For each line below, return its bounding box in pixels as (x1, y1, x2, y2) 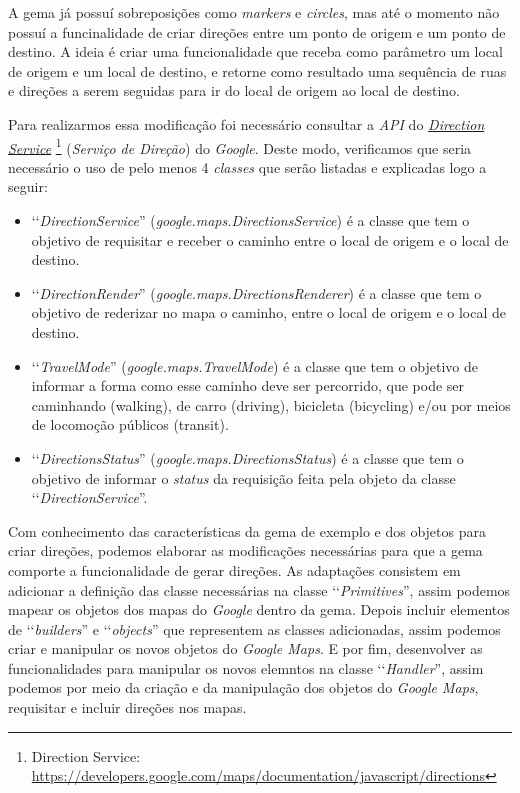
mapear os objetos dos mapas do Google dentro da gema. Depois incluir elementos (8, 599, 510, 620)
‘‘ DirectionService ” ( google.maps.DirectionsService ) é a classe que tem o (31, 210, 470, 230)
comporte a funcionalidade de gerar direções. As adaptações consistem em (8, 559, 461, 580)
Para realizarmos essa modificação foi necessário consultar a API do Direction (8, 113, 485, 134)
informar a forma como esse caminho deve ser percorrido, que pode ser (31, 375, 465, 396)
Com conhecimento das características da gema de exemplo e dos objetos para (8, 520, 486, 541)
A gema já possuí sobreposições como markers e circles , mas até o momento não (8, 2, 500, 22)
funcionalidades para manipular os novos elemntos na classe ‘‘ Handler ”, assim (8, 657, 484, 678)
